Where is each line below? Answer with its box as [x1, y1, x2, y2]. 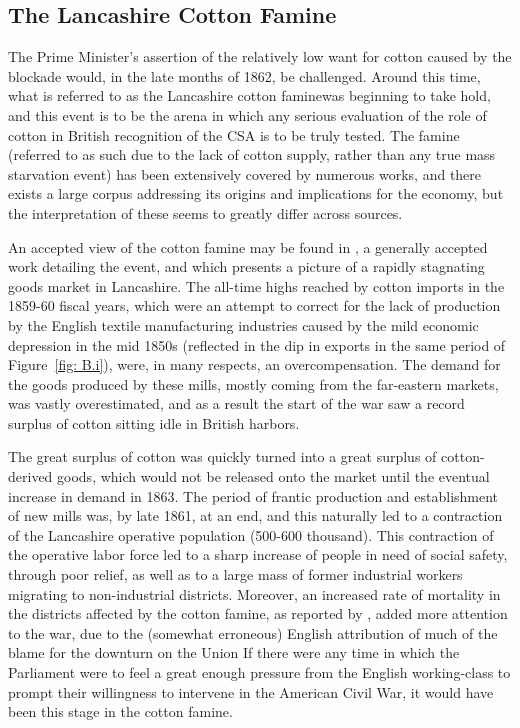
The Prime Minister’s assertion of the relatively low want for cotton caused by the [8, 46, 512, 67]
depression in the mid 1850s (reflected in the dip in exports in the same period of [8, 334, 506, 355]
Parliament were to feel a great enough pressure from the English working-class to [8, 662, 511, 683]
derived [8, 466, 53, 487]
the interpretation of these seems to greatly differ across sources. [8, 202, 403, 223]
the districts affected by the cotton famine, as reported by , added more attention [8, 603, 508, 624]
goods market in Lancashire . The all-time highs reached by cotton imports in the [8, 275, 505, 296]
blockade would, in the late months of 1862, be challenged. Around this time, [8, 65, 481, 86]
